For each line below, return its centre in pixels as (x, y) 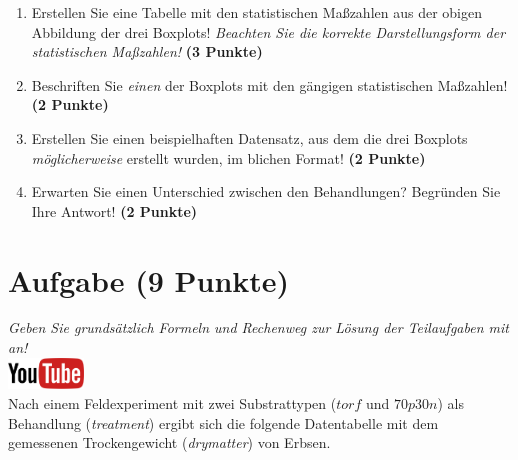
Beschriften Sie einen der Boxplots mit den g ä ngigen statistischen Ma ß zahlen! (269, 84)
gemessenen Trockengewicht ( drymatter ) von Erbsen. (169, 442)
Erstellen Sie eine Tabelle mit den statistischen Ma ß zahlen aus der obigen (256, 12)
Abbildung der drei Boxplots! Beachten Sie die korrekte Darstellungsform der (268, 31)
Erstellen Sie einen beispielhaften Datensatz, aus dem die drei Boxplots (249, 137)
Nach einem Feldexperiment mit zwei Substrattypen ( (172, 403)
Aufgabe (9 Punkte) (149, 279)
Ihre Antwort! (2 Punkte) (114, 210)
